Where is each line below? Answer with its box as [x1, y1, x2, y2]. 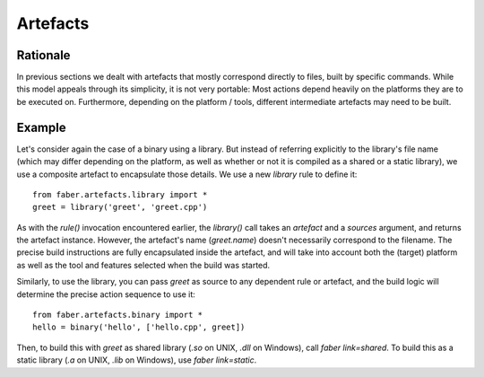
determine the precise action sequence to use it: [16, 288, 196, 300]
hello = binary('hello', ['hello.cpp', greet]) [32, 322, 246, 332]
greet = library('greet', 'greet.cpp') [32, 202, 208, 213]
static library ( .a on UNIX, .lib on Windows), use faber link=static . [16, 355, 257, 365]
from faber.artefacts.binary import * [32, 310, 203, 320]
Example [16, 119, 66, 135]
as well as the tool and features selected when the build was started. [16, 259, 271, 270]
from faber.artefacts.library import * [32, 189, 208, 199]
